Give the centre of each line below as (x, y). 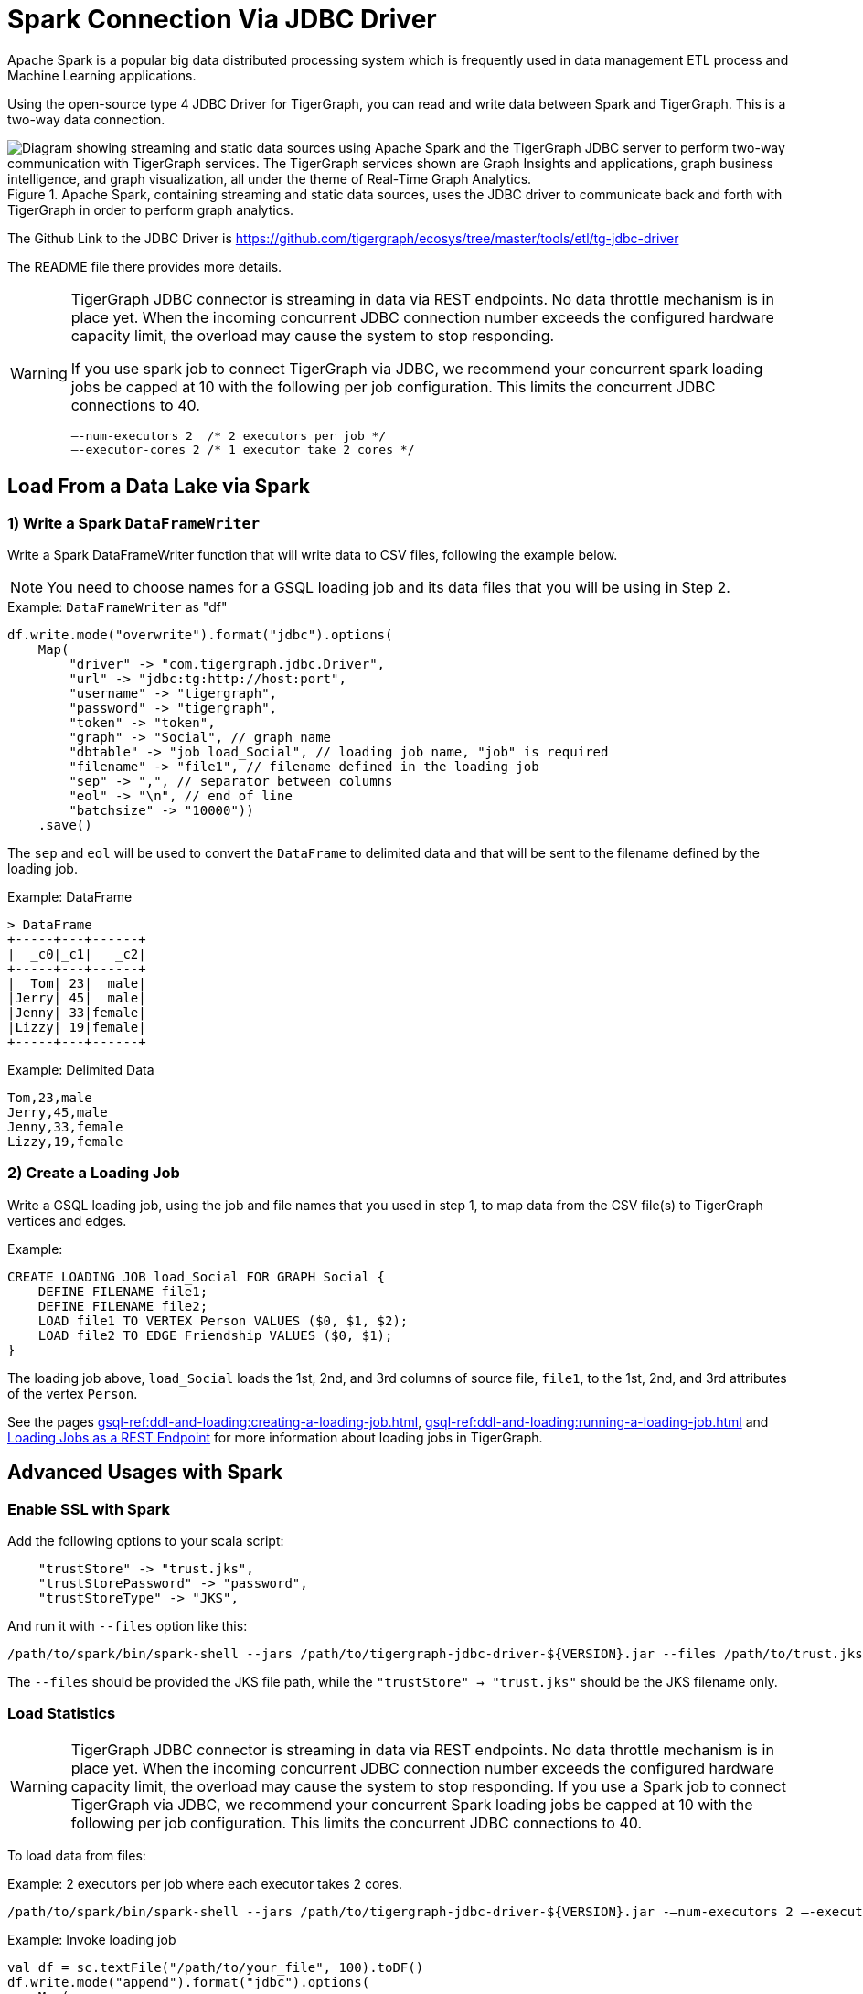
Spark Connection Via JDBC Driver (222, 19)
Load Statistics (62, 1714)
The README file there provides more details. (145, 266)
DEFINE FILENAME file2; (123, 1306)
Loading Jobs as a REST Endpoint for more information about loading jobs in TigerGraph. (275, 1437)
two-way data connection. (86, 119)
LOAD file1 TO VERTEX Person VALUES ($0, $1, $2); (223, 1320)
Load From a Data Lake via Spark (159, 487)
